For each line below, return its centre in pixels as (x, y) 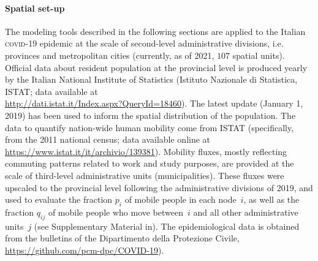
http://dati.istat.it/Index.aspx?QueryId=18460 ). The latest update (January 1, (154, 103)
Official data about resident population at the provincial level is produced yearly (156, 67)
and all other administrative (246, 212)
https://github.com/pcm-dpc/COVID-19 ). (85, 250)
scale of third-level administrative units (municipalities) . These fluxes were (145, 175)
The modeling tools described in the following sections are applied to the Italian (155, 31)
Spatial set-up (35, 8)
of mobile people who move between (115, 212)
